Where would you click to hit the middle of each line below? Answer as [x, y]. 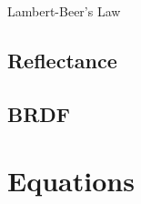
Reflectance [62, 60]
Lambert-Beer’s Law [64, 11]
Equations [71, 181]
